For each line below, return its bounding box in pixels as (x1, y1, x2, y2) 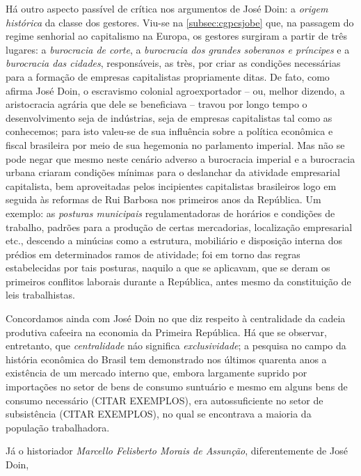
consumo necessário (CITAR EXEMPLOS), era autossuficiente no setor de (6, 392, 323, 407)
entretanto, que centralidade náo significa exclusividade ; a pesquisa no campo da (6, 338, 346, 353)
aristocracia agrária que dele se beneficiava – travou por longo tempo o (6, 97, 307, 111)
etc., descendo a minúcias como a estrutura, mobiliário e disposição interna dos (6, 233, 342, 248)
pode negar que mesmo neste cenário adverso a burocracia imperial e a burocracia (6, 151, 355, 166)
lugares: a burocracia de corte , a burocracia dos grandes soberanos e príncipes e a (6, 42, 350, 56)
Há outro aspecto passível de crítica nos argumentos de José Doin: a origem (6, 1, 328, 15)
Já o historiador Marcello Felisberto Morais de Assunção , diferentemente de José (6, 443, 348, 458)
